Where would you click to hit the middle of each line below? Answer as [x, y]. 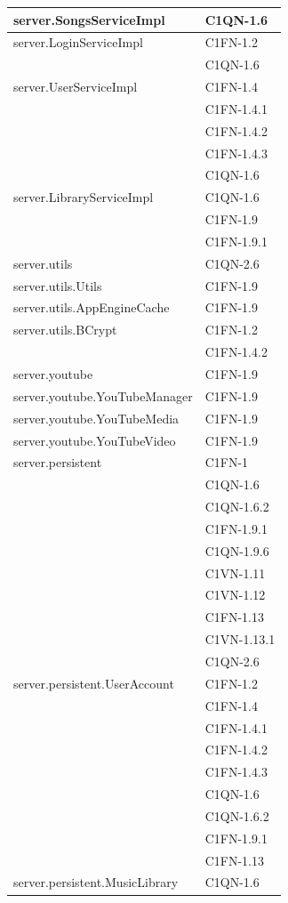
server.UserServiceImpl [76, 87]
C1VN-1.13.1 [240, 639]
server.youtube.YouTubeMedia [96, 418]
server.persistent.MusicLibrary [96, 882]
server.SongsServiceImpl [89, 19]
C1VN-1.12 [235, 595]
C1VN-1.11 [235, 572]
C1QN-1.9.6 [237, 550]
